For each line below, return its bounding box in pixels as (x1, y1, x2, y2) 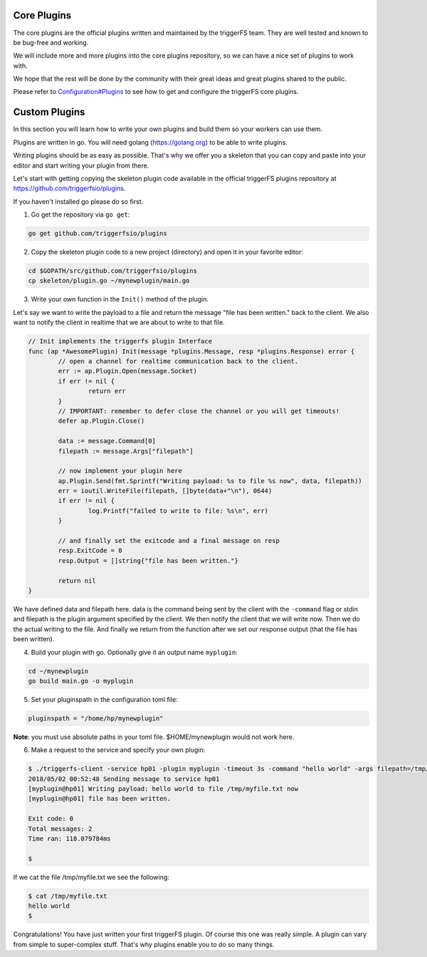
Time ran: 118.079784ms (28, 834, 112, 842)
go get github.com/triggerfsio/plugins (28, 229, 167, 238)
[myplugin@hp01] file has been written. (28, 795, 171, 803)
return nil (58, 576, 96, 584)
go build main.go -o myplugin (28, 677, 134, 685)
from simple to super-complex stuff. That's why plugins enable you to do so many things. (13, 940, 275, 948)
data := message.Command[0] (58, 437, 157, 445)
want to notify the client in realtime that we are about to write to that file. (13, 318, 225, 327)
